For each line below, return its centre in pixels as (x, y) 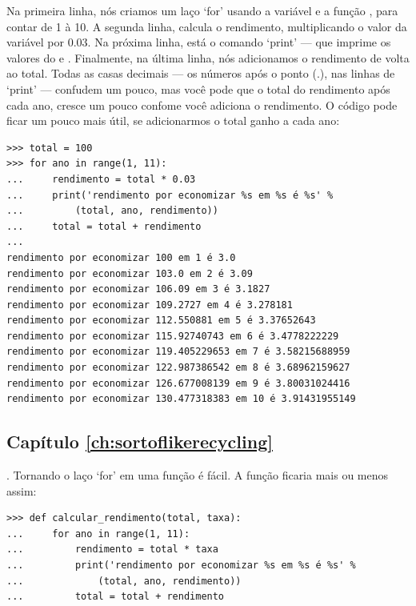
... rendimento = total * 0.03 (101, 179)
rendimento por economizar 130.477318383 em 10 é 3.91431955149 (181, 399)
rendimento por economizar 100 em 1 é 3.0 (121, 257)
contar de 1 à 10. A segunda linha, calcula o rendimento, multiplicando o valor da (207, 26)
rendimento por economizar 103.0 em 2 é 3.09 (130, 273)
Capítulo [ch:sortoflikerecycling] (140, 441)
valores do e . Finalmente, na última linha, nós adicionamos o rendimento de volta (208, 57)
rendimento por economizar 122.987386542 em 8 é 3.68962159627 (178, 368)
